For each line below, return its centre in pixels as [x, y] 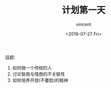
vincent [84, 24]
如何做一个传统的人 [32, 68]
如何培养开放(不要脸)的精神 [40, 80]
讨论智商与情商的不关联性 [39, 74]
